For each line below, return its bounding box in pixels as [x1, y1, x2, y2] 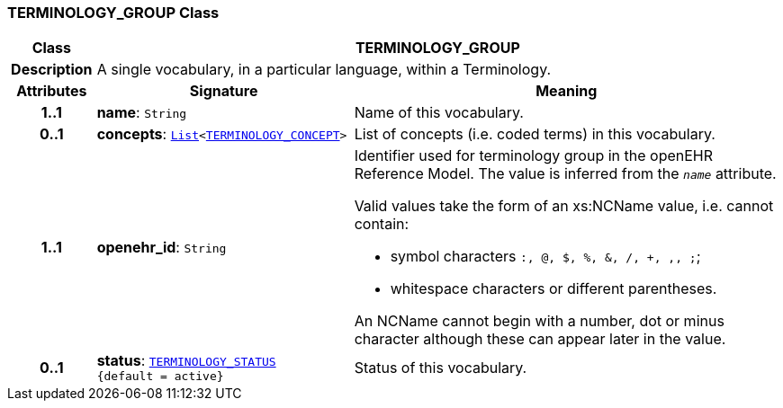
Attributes [16, 82, 87, 101]
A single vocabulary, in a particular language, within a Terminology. [96, 60, 552, 79]
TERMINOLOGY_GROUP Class [7, 4, 220, 22]
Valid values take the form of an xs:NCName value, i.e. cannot [354, 197, 774, 216]
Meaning [535, 82, 598, 101]
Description [11, 60, 93, 79]
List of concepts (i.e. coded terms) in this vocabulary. [354, 125, 715, 144]
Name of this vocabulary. [354, 103, 524, 122]
